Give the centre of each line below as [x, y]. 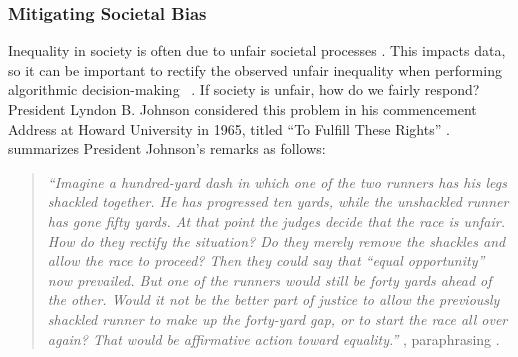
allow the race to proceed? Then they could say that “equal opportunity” [266, 260]
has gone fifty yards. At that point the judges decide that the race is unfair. [276, 220]
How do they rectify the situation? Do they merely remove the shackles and [276, 240]
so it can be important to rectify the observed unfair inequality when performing [255, 69]
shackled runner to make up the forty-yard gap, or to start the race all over [277, 318]
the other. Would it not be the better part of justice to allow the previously [273, 299]
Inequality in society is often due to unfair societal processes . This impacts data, [257, 50]
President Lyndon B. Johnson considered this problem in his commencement [242, 109]
